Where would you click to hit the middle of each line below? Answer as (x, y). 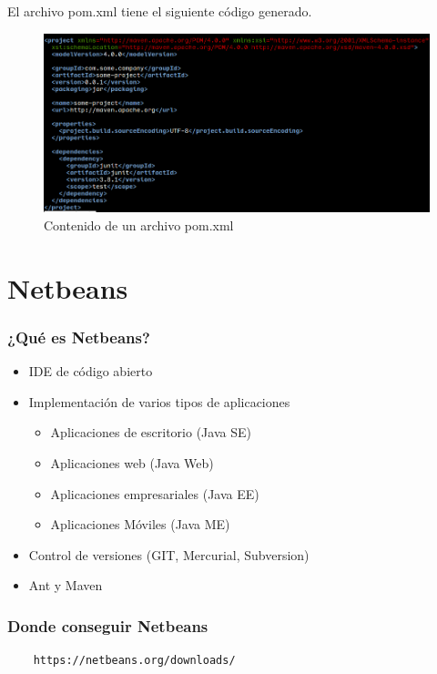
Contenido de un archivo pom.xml (139, 225)
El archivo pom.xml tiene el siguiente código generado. (160, 11)
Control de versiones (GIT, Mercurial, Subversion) (169, 554)
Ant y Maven (66, 585)
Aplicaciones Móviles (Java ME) (140, 524)
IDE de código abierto (91, 371)
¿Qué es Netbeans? (79, 337)
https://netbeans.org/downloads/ (134, 661)
